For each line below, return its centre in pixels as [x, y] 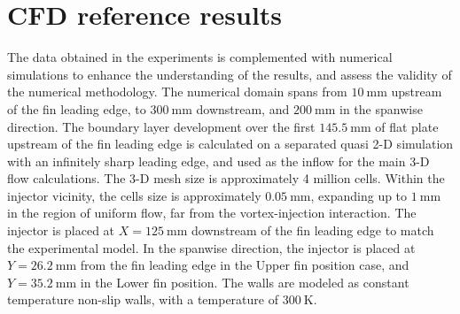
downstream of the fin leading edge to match [313, 230]
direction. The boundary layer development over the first [161, 126]
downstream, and [243, 108]
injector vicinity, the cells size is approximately [134, 195]
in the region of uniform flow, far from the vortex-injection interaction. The [212, 213]
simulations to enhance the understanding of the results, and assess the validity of [230, 74]
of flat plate [407, 126]
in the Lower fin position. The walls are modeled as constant [245, 282]
